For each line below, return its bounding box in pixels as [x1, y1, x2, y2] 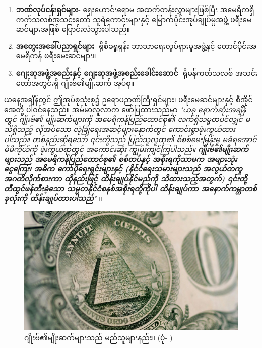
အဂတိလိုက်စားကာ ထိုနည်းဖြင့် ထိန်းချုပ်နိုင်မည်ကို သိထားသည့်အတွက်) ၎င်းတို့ [4, 173, 247, 183]
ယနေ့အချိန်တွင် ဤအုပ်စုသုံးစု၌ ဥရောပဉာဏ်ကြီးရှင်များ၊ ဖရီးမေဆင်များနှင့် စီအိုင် [4, 94, 253, 105]
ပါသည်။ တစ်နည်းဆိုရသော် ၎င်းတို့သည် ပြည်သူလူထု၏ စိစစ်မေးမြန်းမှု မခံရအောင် [4, 133, 257, 144]
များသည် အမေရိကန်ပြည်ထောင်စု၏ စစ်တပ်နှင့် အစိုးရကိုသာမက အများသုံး [4, 153, 237, 164]
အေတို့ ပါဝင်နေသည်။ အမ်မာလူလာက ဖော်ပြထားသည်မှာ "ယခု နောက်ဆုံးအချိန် [4, 104, 246, 114]
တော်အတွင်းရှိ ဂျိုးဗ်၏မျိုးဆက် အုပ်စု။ [16, 77, 135, 88]
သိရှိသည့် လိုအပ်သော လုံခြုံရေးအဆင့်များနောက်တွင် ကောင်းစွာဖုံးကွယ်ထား [4, 123, 235, 134]
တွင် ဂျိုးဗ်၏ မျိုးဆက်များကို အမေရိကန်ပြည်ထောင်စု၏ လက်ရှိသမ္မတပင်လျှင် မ [4, 114, 250, 124]
